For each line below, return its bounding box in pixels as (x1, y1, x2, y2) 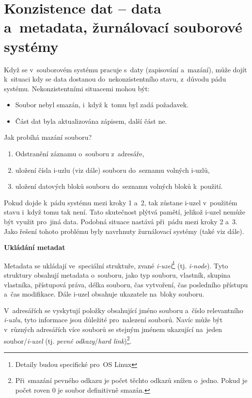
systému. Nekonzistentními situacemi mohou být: (4, 83, 150, 93)
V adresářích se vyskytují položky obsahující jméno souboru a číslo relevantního (4, 305, 243, 315)
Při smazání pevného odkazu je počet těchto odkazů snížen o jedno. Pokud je (15, 375, 248, 385)
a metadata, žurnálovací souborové (4, 17, 242, 37)
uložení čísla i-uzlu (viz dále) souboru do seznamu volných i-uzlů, (15, 165, 210, 175)
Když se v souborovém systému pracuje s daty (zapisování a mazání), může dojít (4, 64, 247, 74)
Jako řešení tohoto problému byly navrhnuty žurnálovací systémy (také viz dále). (4, 226, 244, 236)
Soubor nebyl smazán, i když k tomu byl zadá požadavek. (15, 99, 189, 110)
